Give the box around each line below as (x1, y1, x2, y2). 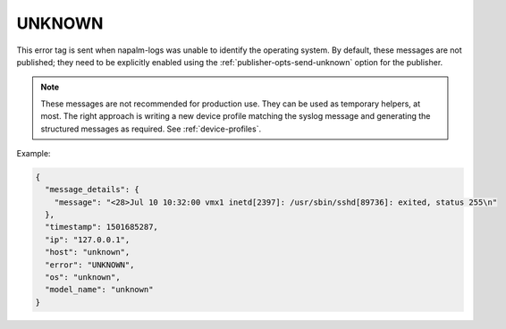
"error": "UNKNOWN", (45, 259, 135, 270)
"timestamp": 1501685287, (45, 222, 158, 232)
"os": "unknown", (45, 273, 121, 282)
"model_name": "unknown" (45, 284, 154, 295)
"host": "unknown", (45, 247, 131, 257)
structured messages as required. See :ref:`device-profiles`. (40, 123, 262, 134)
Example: (16, 148, 51, 158)
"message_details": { (45, 184, 140, 195)
